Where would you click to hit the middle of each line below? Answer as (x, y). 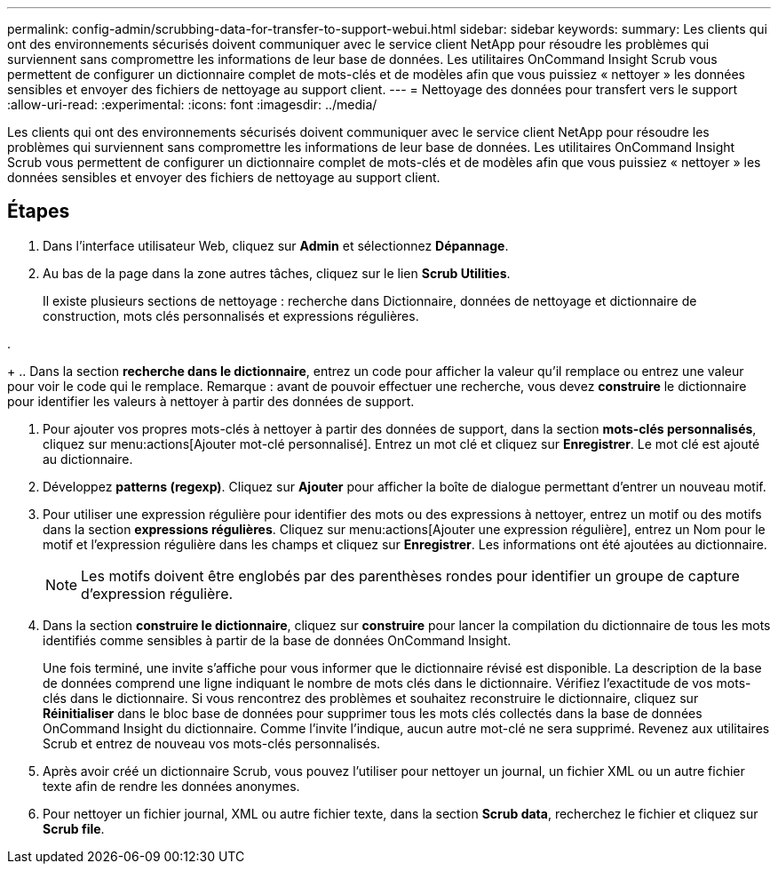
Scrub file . (74, 828)
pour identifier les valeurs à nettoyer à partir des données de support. (211, 401)
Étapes (39, 212)
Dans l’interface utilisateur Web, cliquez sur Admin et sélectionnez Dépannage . (276, 245)
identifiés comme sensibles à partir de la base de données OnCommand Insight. (277, 640)
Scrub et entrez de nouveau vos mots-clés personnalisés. (212, 743)
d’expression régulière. (157, 593)
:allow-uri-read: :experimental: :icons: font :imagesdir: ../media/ (192, 104)
